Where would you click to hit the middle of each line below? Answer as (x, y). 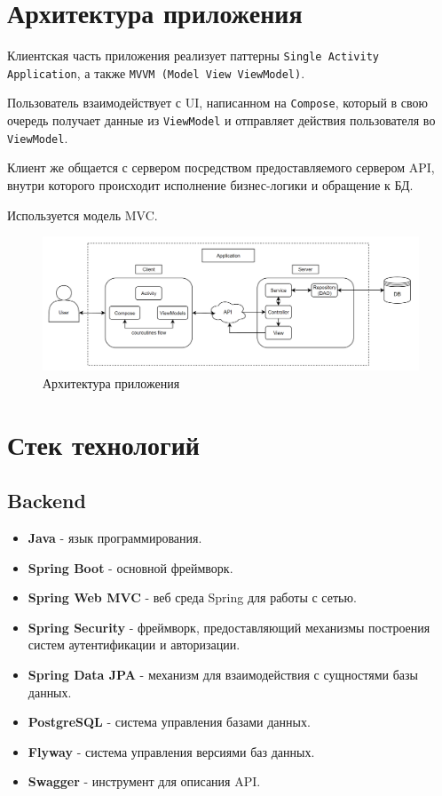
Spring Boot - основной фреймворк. (130, 567)
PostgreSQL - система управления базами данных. (169, 722)
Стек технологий (103, 444)
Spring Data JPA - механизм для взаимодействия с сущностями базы (223, 675)
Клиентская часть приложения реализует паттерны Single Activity (193, 56)
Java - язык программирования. (115, 538)
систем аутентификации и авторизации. (134, 645)
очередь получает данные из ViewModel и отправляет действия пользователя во (221, 120)
